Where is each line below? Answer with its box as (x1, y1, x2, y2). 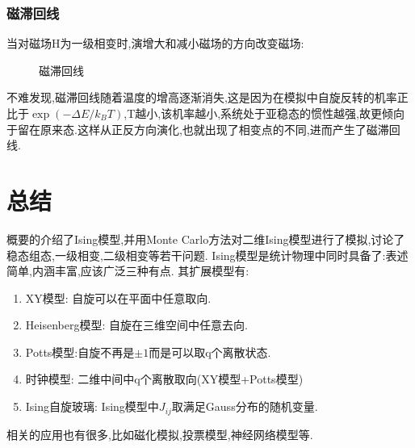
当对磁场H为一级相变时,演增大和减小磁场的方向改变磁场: (6, 35, 304, 52)
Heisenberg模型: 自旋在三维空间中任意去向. (25, 316, 248, 333)
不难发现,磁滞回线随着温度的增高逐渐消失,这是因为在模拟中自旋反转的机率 (6, 89, 397, 106)
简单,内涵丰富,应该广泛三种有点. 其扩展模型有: (6, 262, 249, 279)
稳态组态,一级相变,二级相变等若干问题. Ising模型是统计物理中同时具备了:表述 (6, 246, 409, 263)
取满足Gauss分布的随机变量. (171, 398, 318, 415)
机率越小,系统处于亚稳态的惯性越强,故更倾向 (172, 105, 405, 121)
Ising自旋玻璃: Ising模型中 (25, 398, 159, 415)
